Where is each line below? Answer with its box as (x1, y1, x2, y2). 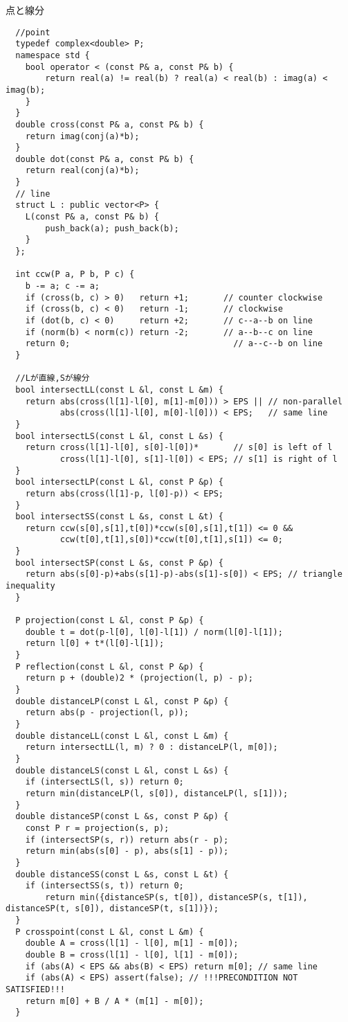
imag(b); (6, 84, 46, 95)
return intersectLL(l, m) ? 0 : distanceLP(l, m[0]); (25, 742, 278, 753)
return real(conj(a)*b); (25, 165, 140, 176)
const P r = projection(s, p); (25, 823, 170, 833)
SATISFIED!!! (6, 985, 65, 995)
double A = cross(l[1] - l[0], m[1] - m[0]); (25, 938, 239, 949)
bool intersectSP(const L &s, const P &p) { (15, 557, 223, 568)
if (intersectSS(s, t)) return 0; (25, 881, 184, 891)
